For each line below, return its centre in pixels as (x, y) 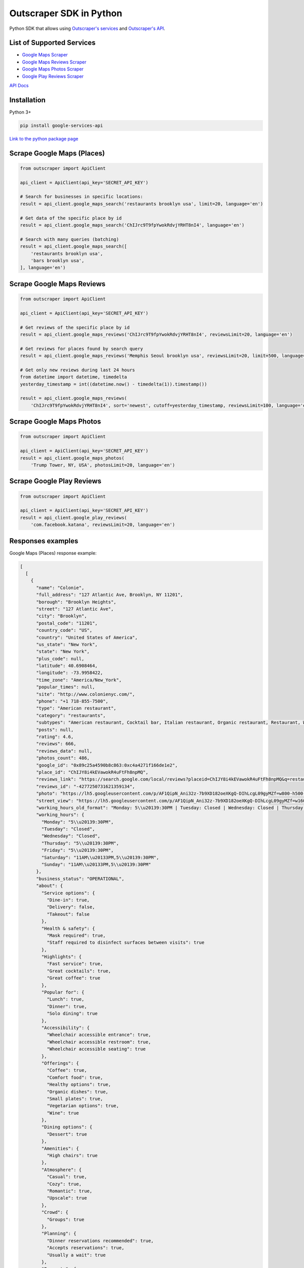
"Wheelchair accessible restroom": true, (99, 1042)
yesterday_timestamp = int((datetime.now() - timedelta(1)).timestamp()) (113, 384)
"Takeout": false (68, 914)
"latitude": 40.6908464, (67, 666)
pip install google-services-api (62, 125)
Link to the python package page (44, 138)
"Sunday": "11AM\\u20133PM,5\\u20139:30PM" (96, 865)
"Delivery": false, (71, 907)
